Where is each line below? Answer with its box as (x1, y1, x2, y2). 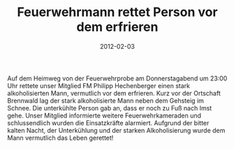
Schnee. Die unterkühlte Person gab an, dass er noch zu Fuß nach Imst (7, 104, 212, 112)
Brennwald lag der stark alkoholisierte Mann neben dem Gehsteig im (7, 96, 205, 105)
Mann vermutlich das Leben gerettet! (7, 134, 114, 142)
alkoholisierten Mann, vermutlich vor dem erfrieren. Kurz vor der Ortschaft (7, 89, 221, 97)
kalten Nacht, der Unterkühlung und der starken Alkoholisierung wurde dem (7, 126, 226, 134)
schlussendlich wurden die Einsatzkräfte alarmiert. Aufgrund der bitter (7, 118, 210, 127)
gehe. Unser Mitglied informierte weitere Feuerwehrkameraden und (7, 111, 201, 120)
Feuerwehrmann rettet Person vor (17, 4, 218, 20)
